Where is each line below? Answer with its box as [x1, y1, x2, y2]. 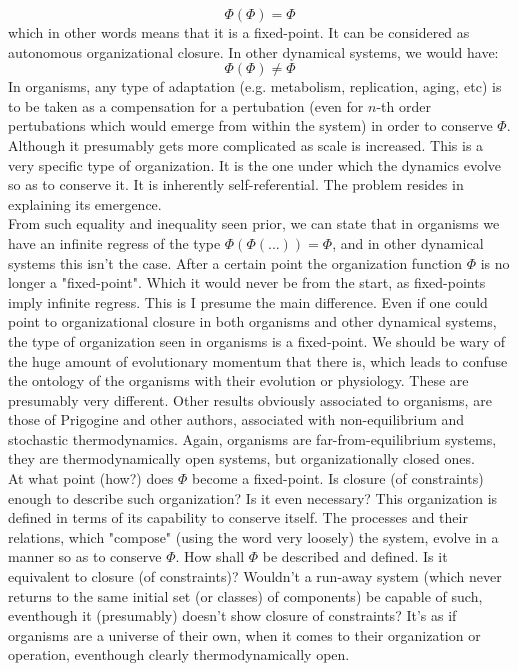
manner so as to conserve [8, 546, 162, 567]
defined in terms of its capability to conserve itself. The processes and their [8, 507, 468, 528]
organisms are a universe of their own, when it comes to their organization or [8, 624, 481, 645]
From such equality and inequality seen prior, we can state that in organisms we [8, 213, 500, 234]
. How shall [175, 546, 245, 567]
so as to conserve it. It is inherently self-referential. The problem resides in [8, 174, 464, 195]
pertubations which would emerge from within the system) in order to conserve [8, 115, 493, 136]
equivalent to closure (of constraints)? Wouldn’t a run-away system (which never [8, 566, 502, 587]
